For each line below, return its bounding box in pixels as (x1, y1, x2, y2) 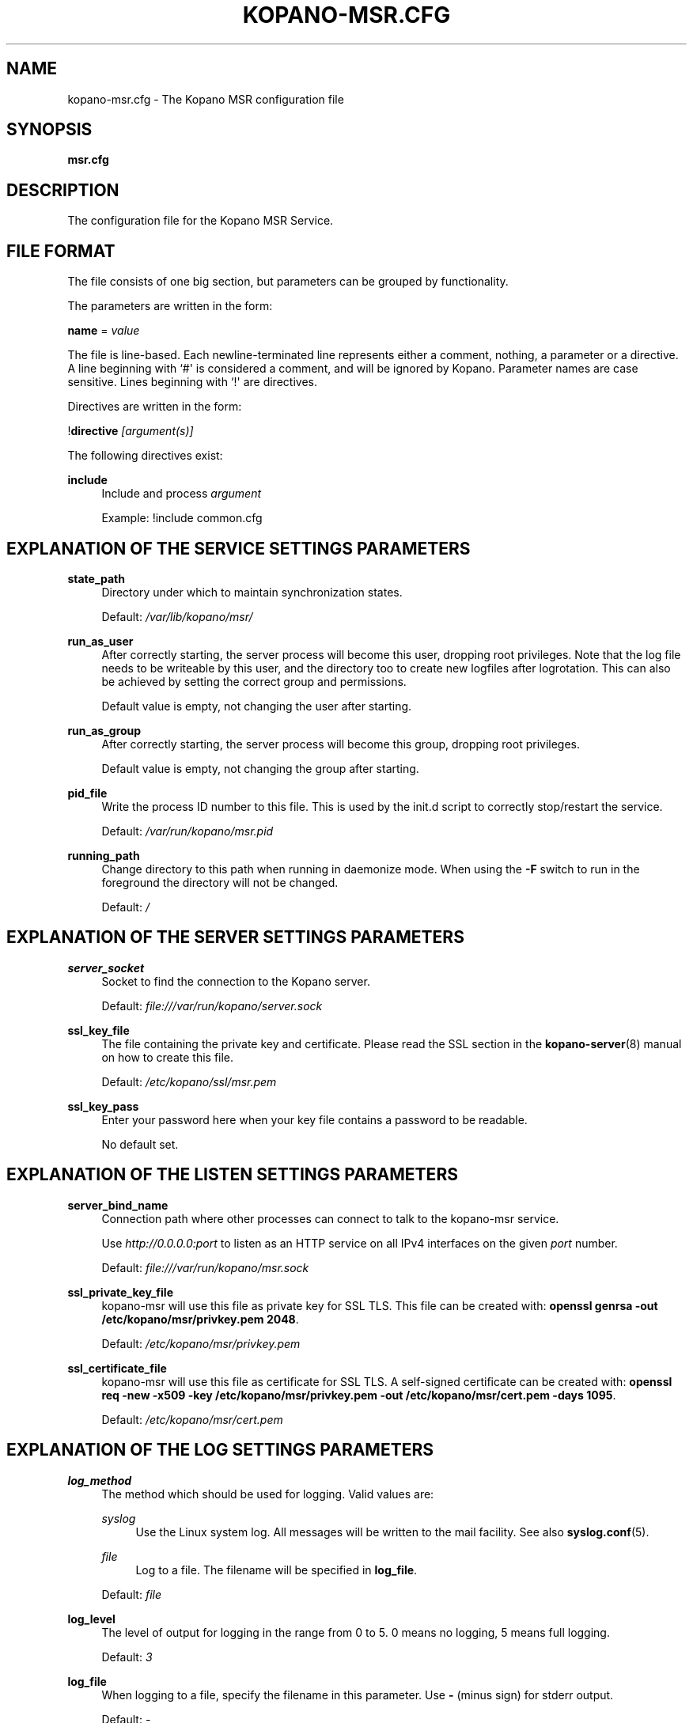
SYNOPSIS (6, 119, 93, 140)
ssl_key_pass (67, 1099, 139, 1113)
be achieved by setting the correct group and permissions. (101, 674, 407, 688)
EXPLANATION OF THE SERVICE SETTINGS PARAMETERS (6, 538, 471, 559)
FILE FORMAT (6, 240, 116, 261)
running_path (67, 848, 140, 862)
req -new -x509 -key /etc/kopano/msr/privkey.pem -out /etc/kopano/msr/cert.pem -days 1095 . (101, 1388, 616, 1402)
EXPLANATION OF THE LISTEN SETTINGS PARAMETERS (6, 1164, 458, 1185)
